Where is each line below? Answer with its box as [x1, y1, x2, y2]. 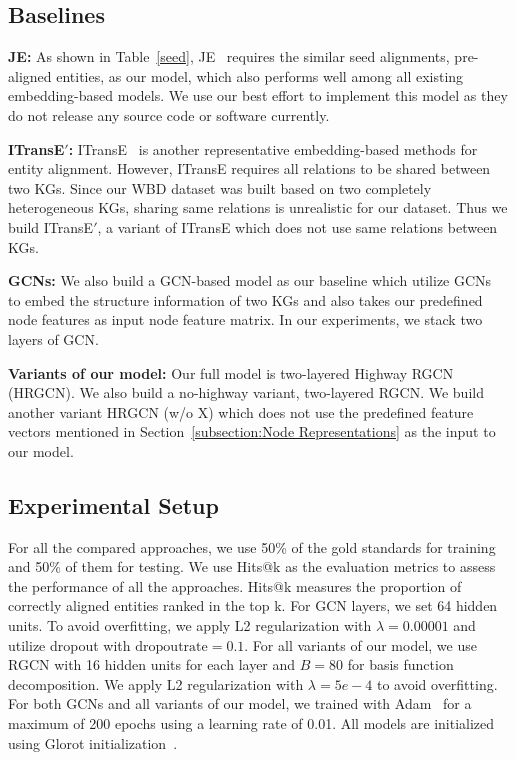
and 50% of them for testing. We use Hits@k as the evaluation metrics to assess [8, 556, 496, 577]
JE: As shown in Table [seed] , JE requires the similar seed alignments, [8, 46, 450, 67]
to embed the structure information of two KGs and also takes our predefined [8, 289, 483, 310]
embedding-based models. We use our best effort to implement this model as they [8, 85, 508, 106]
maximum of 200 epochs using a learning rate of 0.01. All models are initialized [8, 713, 495, 734]
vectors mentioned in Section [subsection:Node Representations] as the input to [8, 421, 496, 442]
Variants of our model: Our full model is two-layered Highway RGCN [8, 362, 454, 383]
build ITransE [8, 216, 94, 237]
